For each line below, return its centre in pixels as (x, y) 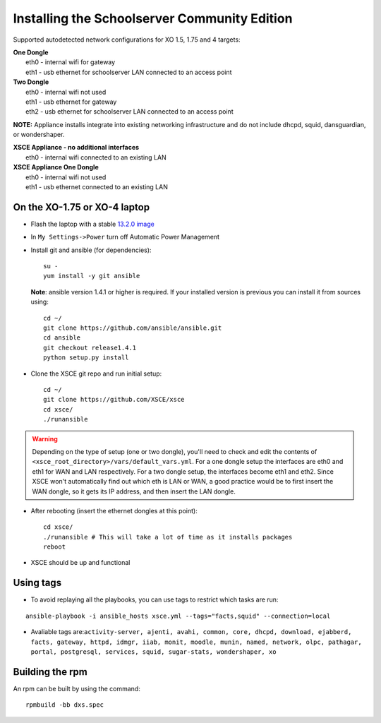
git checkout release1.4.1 (90, 347)
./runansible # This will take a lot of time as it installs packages (168, 537)
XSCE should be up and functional (80, 563)
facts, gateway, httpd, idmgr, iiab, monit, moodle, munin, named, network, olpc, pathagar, (196, 642)
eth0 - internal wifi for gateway (71, 62)
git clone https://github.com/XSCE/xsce (114, 400)
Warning (45, 438)
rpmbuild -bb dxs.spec (65, 705)
